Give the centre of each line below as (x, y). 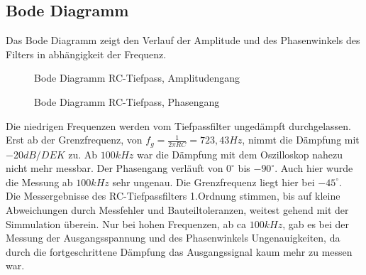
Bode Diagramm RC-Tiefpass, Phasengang (127, 101)
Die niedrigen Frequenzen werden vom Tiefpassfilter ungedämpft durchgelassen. (179, 125)
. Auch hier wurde (314, 168)
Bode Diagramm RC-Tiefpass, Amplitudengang (137, 78)
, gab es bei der (316, 223)
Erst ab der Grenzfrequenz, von (74, 140)
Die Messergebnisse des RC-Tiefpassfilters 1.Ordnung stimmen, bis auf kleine (173, 196)
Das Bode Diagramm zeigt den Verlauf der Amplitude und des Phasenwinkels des (183, 40)
